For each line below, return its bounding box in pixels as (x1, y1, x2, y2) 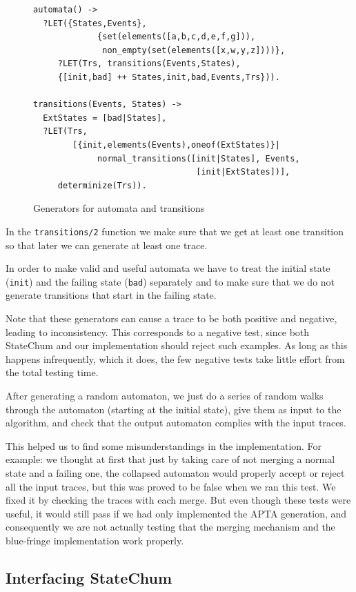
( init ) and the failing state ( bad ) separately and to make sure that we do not (6, 274, 335, 288)
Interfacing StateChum (6, 566, 172, 588)
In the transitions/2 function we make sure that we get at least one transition (6, 224, 344, 238)
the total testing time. (6, 365, 99, 379)
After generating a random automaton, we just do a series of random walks (6, 388, 324, 402)
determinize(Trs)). (57, 180, 147, 190)
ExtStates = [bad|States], (43, 112, 167, 123)
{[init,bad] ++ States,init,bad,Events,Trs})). (57, 72, 280, 82)
